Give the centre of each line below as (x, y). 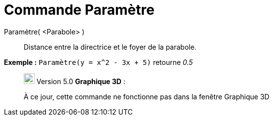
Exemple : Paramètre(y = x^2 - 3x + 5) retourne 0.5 (98, 62)
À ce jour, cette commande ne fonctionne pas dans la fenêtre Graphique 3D (147, 96)
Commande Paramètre (79, 10)
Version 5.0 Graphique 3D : (81, 81)
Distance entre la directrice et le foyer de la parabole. (110, 47)
